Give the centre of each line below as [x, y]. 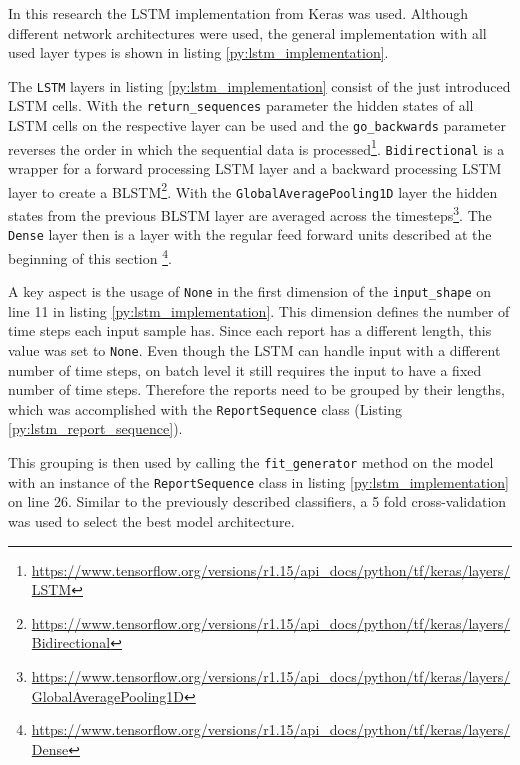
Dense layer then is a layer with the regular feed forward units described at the [250, 234]
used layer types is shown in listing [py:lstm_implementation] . [198, 52]
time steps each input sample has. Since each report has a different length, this [250, 330]
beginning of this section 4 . [90, 256]
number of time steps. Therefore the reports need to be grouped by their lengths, [256, 389]
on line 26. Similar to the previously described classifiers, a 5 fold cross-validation [257, 501]
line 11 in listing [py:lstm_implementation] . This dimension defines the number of [259, 310]
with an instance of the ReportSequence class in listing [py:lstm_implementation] [258, 481]
